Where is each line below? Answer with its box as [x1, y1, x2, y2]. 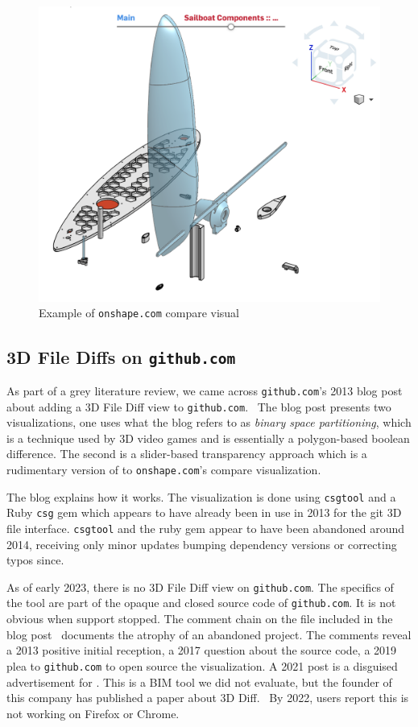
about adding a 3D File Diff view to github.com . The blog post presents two [6, 398, 391, 415]
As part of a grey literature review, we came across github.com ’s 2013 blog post [6, 382, 403, 399]
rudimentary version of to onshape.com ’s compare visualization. [6, 461, 321, 477]
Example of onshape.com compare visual [39, 304, 240, 321]
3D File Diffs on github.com [6, 344, 236, 369]
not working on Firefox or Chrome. [6, 704, 180, 721]
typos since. [6, 551, 64, 568]
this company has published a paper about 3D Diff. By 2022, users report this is [6, 689, 409, 706]
